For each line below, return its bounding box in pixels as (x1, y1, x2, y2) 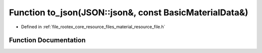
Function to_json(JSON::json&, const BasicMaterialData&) (9, 7, 248, 18)
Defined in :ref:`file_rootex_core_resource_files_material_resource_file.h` (21, 24, 165, 30)
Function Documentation (9, 36, 86, 44)
